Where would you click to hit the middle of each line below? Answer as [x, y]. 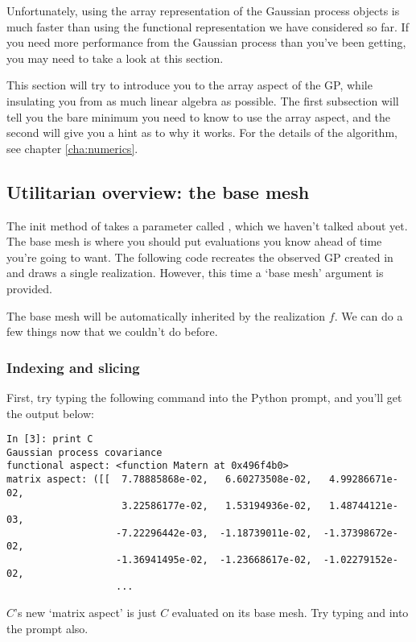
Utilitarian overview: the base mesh [158, 191]
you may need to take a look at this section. [115, 58]
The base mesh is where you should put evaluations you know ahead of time [194, 241]
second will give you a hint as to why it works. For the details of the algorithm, [202, 133]
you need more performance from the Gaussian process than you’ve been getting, [206, 42]
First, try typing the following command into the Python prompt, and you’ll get [204, 397]
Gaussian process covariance [84, 452]
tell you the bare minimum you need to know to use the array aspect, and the [199, 116]
